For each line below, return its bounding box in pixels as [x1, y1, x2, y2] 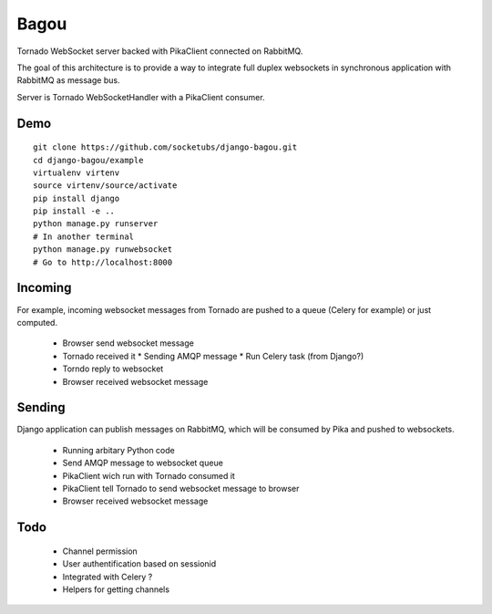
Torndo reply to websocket [62, 363, 164, 374]
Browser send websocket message [62, 338, 195, 349]
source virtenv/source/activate [33, 181, 178, 191]
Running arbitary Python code [62, 444, 175, 455]
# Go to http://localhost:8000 [33, 256, 173, 267]
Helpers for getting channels [62, 584, 170, 595]
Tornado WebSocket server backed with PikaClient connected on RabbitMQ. [16, 46, 303, 57]
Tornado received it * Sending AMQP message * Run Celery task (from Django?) [62, 350, 364, 361]
